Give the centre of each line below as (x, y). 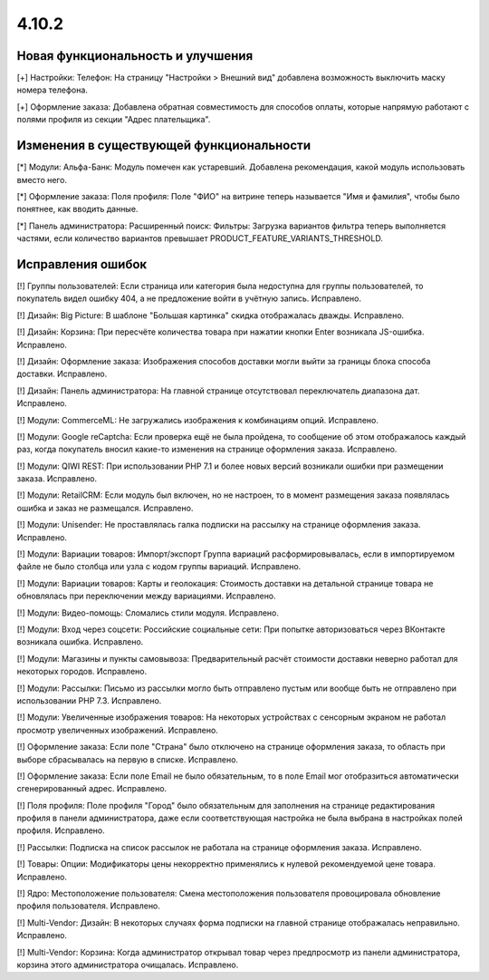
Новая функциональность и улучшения (135, 56)
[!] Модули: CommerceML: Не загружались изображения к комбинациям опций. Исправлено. (198, 420)
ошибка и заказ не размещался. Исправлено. (105, 508)
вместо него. (42, 180)
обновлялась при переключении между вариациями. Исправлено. (146, 596)
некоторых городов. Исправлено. (82, 672)
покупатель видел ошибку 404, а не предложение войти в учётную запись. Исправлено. (189, 298)
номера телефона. (52, 90)
